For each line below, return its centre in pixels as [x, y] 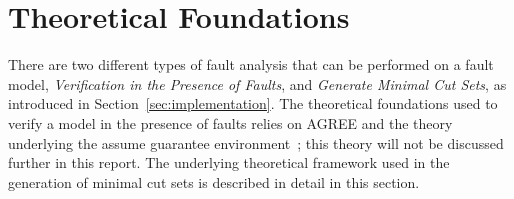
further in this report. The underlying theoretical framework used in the [229, 162]
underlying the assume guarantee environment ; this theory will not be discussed [256, 142]
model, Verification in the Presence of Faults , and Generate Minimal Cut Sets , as [257, 83]
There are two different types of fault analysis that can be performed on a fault [251, 64]
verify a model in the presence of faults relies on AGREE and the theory [230, 122]
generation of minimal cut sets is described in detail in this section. [214, 181]
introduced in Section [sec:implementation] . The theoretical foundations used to [253, 103]
